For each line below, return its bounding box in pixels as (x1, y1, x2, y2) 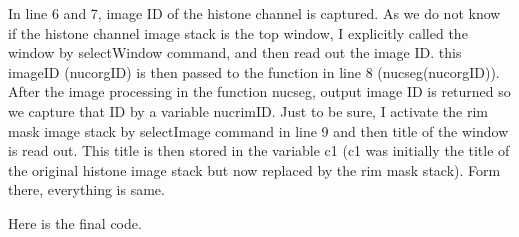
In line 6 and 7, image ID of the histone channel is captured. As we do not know (8, 3, 501, 23)
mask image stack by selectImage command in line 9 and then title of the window (8, 120, 509, 141)
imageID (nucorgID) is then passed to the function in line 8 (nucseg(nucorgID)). (8, 61, 500, 82)
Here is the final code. (8, 212, 142, 233)
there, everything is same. (8, 179, 165, 200)
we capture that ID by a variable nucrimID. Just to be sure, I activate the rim (8, 100, 489, 121)
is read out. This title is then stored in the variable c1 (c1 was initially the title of (8, 140, 510, 161)
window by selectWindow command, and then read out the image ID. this (8, 42, 462, 63)
